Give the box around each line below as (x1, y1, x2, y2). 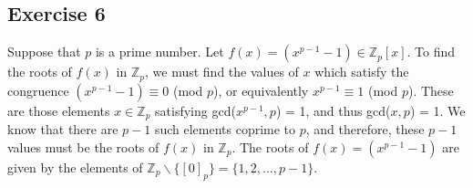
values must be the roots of (7, 137, 159, 156)
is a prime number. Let (95, 42, 224, 61)
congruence (7, 80, 69, 99)
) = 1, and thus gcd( (275, 100, 391, 120)
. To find (406, 42, 456, 61)
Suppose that (7, 42, 81, 61)
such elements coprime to (154, 120, 296, 139)
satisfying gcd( (155, 100, 236, 120)
